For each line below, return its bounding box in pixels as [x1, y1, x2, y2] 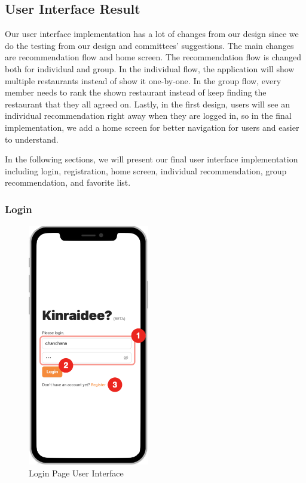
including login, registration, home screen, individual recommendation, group [5, 164, 287, 177]
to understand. [5, 133, 59, 145]
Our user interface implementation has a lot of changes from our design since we [5, 27, 299, 40]
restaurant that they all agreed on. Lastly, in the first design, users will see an [5, 97, 290, 110]
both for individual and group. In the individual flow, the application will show [5, 62, 295, 75]
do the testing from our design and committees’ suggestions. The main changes [5, 39, 294, 51]
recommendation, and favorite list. [5, 176, 131, 189]
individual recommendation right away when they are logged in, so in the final [5, 109, 292, 122]
